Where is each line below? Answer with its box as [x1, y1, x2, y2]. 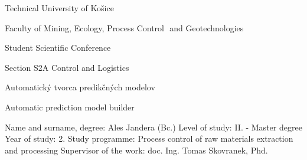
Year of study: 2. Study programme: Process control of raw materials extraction [5, 132, 293, 145]
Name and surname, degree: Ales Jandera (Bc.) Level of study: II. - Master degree [5, 120, 302, 133]
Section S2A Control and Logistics [5, 61, 129, 73]
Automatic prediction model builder [5, 100, 135, 113]
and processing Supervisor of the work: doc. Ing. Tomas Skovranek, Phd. [5, 143, 268, 156]
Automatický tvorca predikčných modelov [5, 81, 155, 93]
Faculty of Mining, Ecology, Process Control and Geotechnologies [5, 21, 244, 34]
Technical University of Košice [5, 2, 114, 14]
